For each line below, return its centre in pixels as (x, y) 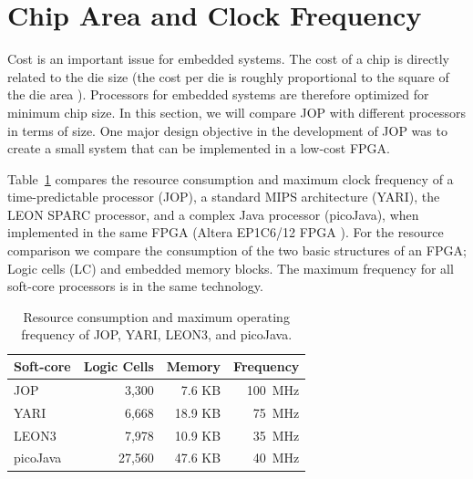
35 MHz (276, 435)
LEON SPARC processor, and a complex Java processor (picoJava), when (213, 214)
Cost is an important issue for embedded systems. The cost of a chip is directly (228, 59)
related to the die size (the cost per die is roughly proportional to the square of (228, 76)
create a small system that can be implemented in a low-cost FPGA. (199, 148)
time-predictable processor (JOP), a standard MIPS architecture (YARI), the (224, 197)
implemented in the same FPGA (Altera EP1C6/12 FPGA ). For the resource (226, 232)
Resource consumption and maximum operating (156, 316)
